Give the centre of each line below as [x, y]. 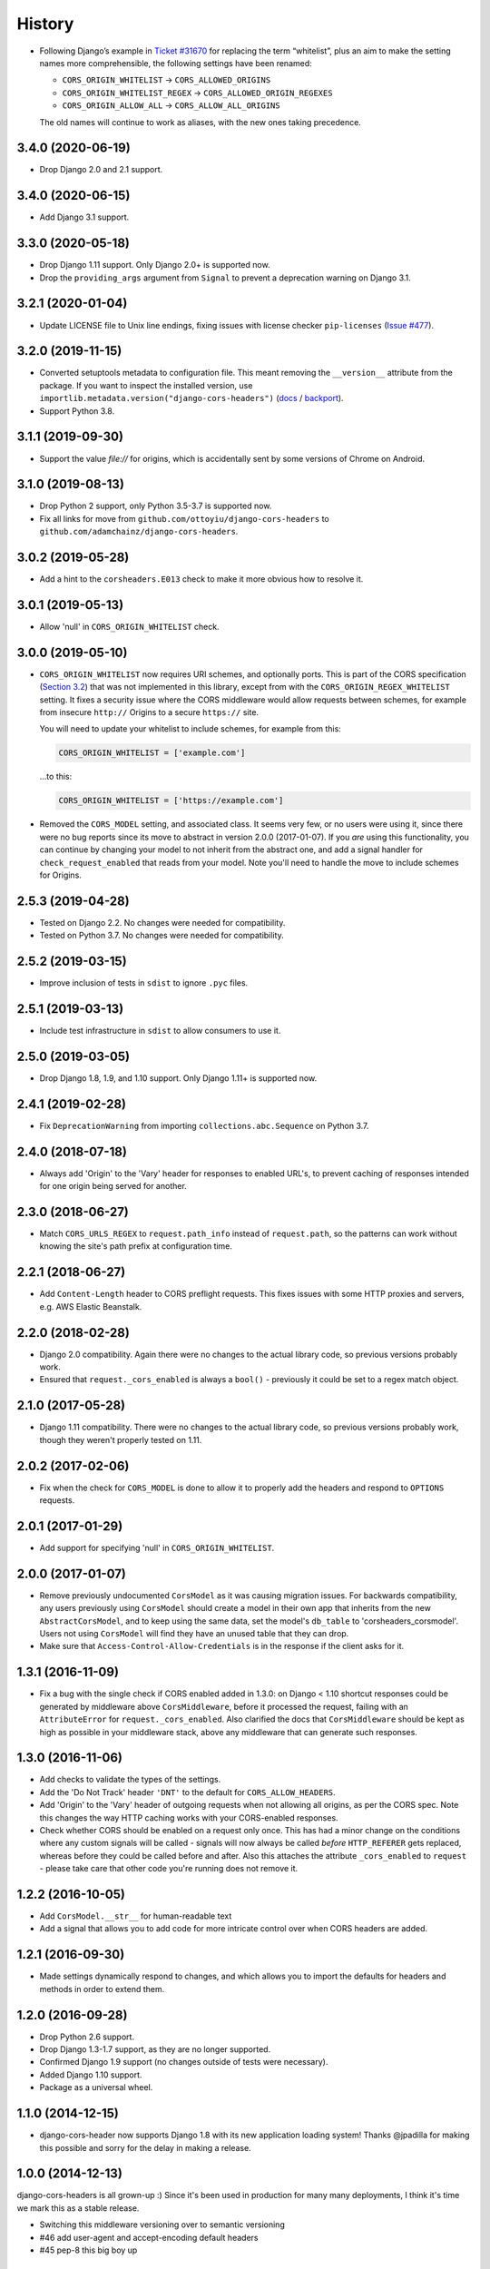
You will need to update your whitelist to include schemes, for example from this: [191, 729]
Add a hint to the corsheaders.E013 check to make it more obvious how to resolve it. [201, 579]
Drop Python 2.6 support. [87, 2037]
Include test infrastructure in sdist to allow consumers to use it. [160, 1031]
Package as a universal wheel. [96, 2087]
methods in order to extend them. [102, 1989]
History [45, 24]
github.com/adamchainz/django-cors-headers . [139, 532]
